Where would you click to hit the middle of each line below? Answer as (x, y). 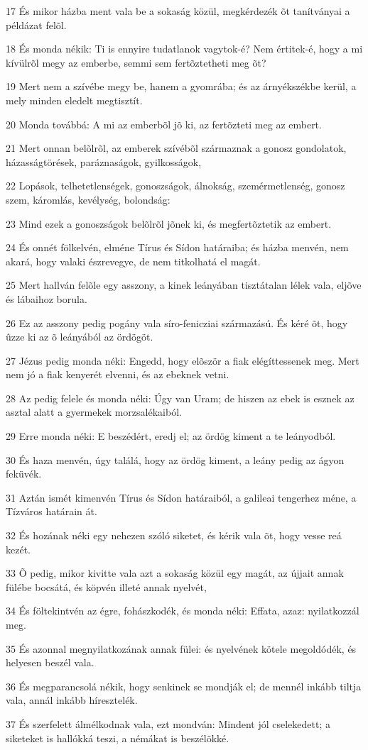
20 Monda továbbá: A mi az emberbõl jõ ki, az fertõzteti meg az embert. (164, 124)
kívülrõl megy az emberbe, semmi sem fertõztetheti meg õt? (136, 62)
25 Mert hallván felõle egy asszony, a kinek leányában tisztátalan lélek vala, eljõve (184, 285)
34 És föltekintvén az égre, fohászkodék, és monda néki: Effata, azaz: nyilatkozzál (183, 611)
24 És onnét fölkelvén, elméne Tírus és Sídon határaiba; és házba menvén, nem (177, 247)
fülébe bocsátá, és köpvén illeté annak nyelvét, (106, 586)
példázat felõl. (36, 24)
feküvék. (24, 474)
